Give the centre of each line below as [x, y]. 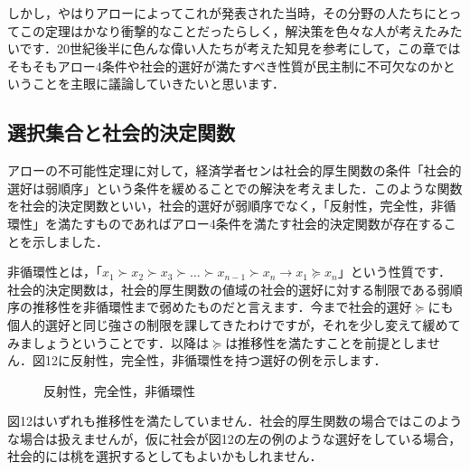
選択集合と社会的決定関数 [121, 132]
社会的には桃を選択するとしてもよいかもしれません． [165, 456]
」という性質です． [395, 272]
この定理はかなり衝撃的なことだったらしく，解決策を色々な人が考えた [228, 30]
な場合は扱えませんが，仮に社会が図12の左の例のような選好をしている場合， [235, 438]
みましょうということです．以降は [108, 342]
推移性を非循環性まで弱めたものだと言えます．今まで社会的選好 [222, 307]
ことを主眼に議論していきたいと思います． [159, 84]
